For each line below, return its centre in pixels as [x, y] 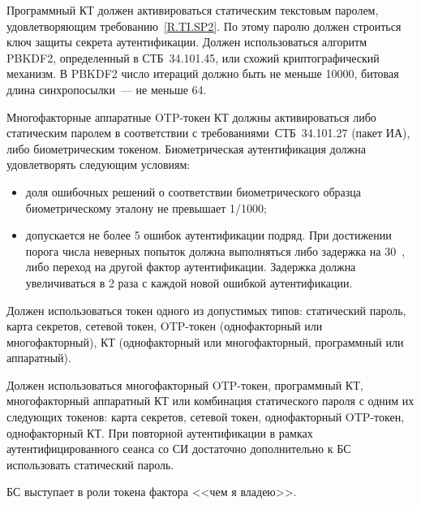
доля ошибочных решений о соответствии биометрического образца [193, 191]
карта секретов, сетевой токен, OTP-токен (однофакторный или [165, 326]
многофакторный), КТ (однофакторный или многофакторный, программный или [205, 341]
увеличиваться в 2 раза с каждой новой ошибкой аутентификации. [189, 282]
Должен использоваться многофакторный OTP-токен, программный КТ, [185, 384]
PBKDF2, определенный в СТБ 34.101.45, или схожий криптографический [193, 57]
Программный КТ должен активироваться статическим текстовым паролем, [193, 10]
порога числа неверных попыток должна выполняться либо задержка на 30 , [215, 250]
